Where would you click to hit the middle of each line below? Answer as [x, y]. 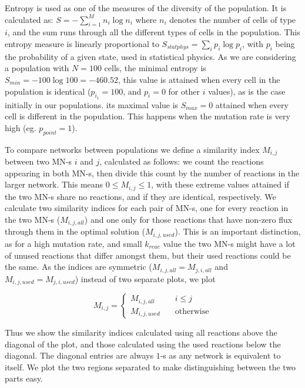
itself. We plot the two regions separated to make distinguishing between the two [150, 367]
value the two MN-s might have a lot [229, 243]
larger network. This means [54, 184]
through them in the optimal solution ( [75, 231]
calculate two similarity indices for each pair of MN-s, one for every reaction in [147, 208]
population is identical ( [48, 91]
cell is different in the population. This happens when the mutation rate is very [148, 116]
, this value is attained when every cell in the [199, 79]
